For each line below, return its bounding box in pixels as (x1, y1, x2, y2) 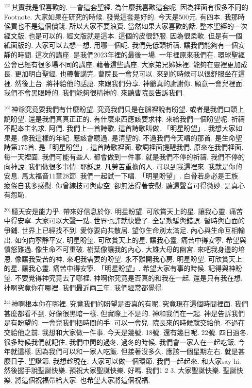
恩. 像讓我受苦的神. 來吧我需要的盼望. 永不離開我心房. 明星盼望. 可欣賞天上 (4, 253, 242, 264)
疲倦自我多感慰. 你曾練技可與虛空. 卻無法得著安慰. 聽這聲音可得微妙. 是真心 (4, 180, 245, 190)
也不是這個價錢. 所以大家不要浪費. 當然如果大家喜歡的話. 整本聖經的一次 (17, 21, 248, 31)
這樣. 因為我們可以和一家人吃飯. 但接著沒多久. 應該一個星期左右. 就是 (17, 346, 238, 356)
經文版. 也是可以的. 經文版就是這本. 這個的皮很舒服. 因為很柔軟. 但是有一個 (4, 30, 242, 40)
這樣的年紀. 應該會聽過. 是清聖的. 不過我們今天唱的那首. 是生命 (35, 132, 235, 142)
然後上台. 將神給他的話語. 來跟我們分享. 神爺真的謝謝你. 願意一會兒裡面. (15, 78, 244, 88)
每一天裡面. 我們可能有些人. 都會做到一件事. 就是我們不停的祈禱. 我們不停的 (4, 151, 245, 161)
